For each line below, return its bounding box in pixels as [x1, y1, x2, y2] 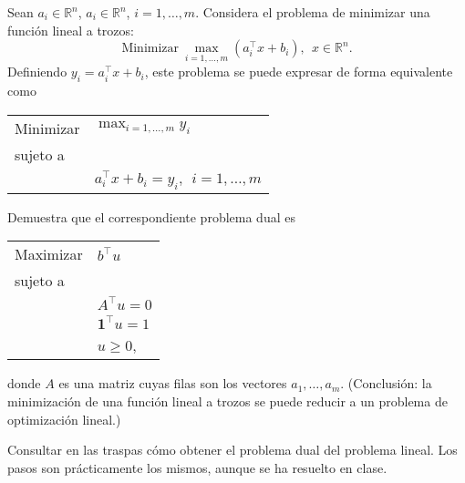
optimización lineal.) [7, 409, 121, 428]
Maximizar [15, 243, 83, 265]
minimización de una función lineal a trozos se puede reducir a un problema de [7, 391, 448, 410]
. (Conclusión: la [340, 374, 432, 393]
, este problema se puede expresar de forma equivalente [144, 62, 453, 81]
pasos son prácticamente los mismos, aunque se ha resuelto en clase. [7, 457, 387, 477]
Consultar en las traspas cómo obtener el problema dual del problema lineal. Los [7, 440, 458, 459]
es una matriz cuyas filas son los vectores [58, 374, 287, 393]
